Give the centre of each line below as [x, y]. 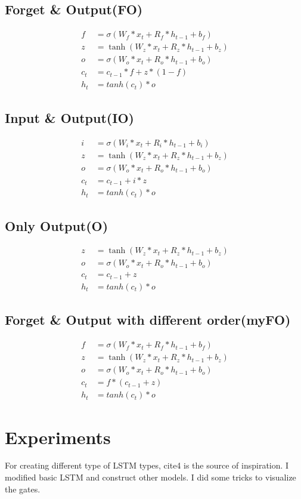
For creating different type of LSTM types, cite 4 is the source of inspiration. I [147, 465]
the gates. [23, 489]
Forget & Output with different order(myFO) [148, 320]
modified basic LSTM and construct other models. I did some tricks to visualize [150, 477]
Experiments [58, 437]
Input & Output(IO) [69, 117]
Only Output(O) [57, 225]
